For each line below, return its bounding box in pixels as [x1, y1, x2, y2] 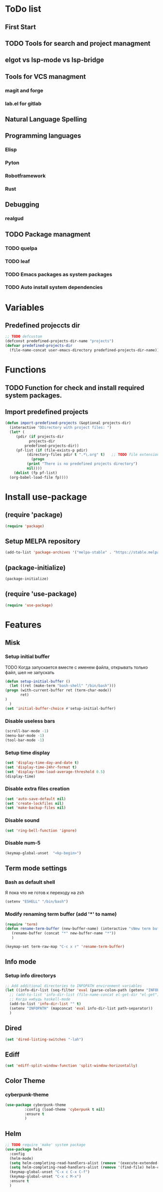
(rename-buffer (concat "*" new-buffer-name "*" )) [11, 931, 116, 936]
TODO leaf [5, 258, 30, 265]
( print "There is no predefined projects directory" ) [26, 461, 138, 466]
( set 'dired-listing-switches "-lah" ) [5, 1037, 83, 1042]
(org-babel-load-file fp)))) [9, 475, 68, 480]
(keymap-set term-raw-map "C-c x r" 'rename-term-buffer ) [5, 944, 125, 949]
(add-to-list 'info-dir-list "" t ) [9, 1002, 81, 1006]
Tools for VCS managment [5, 72, 86, 81]
